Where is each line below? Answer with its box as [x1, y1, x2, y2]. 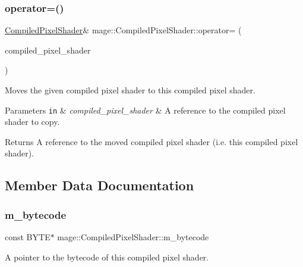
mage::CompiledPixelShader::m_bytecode [57, 231, 209, 243]
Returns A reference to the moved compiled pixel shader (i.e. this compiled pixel [5, 135, 298, 147]
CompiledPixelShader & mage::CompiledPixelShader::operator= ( [5, 24, 242, 36]
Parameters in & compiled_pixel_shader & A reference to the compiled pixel [5, 103, 286, 116]
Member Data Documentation [5, 176, 194, 194]
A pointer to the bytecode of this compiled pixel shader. [5, 250, 209, 263]
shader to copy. [5, 115, 60, 128]
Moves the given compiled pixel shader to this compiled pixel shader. [5, 84, 255, 96]
